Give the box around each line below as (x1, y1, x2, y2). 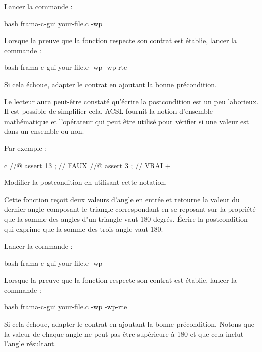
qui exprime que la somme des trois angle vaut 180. (4, 223, 163, 234)
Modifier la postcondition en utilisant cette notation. (4, 177, 167, 187)
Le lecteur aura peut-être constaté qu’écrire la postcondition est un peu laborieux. (4, 96, 259, 106)
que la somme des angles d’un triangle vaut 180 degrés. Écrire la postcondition (4, 213, 248, 224)
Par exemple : (4, 142, 47, 153)
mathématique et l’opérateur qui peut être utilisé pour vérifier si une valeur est (4, 115, 249, 126)
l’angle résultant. (4, 338, 56, 349)
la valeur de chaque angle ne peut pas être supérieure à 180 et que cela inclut (4, 328, 244, 339)
